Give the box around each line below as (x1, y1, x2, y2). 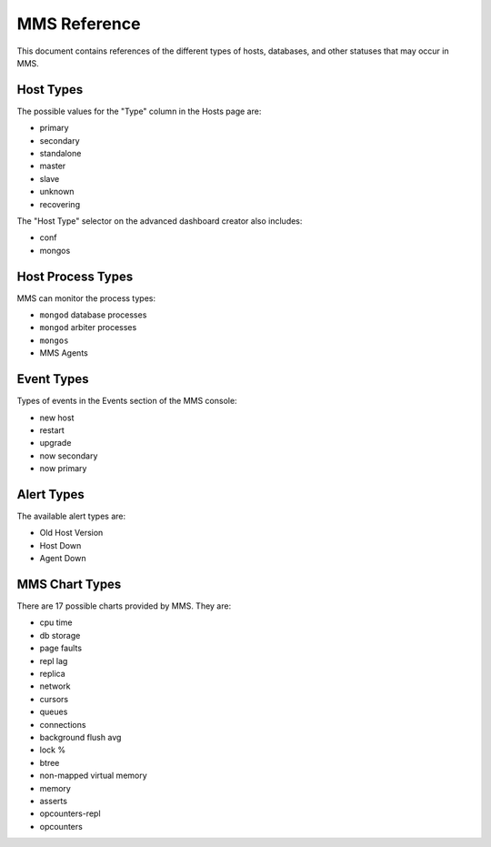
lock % (39, 744, 66, 755)
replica (39, 669, 65, 680)
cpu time (39, 617, 73, 628)
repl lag (39, 655, 68, 666)
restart (39, 424, 65, 436)
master (39, 160, 66, 172)
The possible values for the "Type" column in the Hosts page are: (16, 106, 262, 116)
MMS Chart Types (16, 576, 122, 591)
